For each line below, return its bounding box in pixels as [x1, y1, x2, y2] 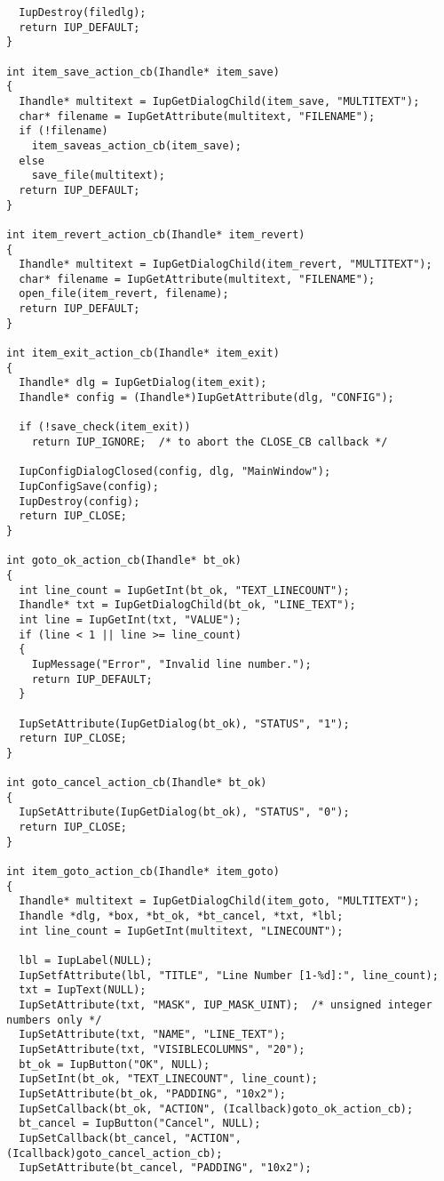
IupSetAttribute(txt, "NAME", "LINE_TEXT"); [19, 1028, 286, 1041]
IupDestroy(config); [19, 494, 140, 508]
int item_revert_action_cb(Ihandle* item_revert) [6, 228, 305, 241]
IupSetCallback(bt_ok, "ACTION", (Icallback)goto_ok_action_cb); [19, 1102, 414, 1115]
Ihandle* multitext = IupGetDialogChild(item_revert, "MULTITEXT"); [19, 258, 432, 271]
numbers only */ [6, 1013, 102, 1026]
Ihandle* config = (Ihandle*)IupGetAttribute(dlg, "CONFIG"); [19, 391, 394, 405]
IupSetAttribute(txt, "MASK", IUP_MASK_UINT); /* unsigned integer [19, 998, 432, 1011]
